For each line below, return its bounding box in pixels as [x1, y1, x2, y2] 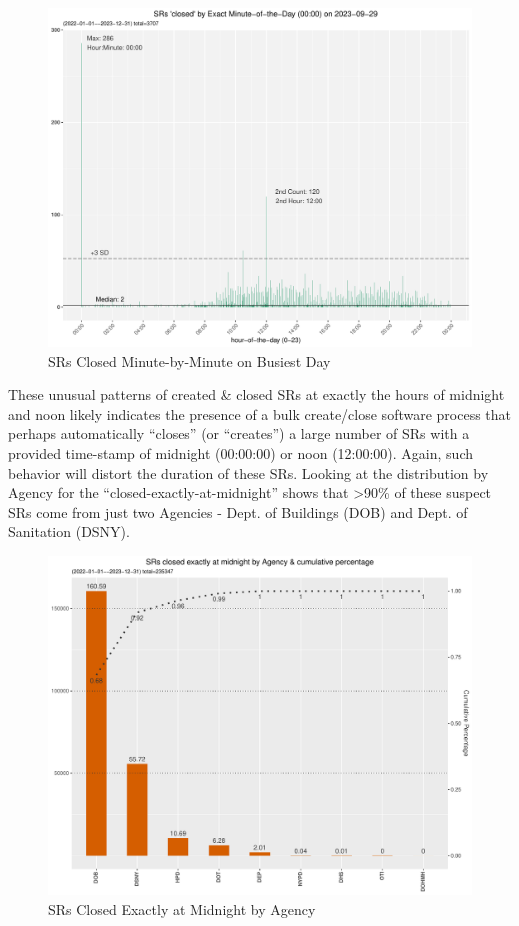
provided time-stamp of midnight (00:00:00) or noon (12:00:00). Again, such [8, 443, 473, 464]
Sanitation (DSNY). [8, 521, 130, 542]
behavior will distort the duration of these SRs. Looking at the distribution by [8, 462, 489, 483]
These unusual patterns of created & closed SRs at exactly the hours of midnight [8, 384, 505, 405]
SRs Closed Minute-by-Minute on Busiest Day [48, 350, 331, 371]
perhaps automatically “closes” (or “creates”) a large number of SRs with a [8, 423, 470, 444]
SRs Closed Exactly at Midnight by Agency [48, 898, 316, 919]
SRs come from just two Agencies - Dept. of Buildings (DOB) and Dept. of [8, 501, 468, 522]
